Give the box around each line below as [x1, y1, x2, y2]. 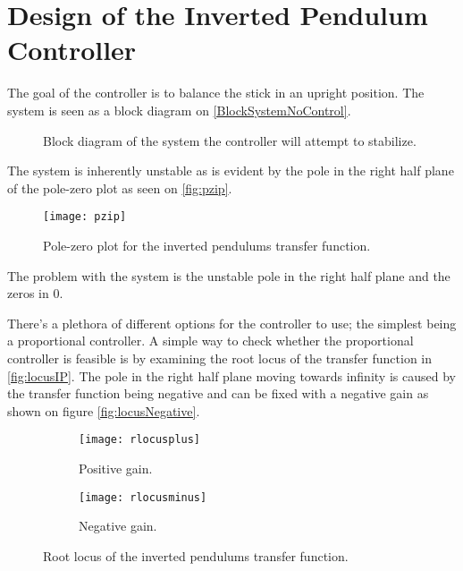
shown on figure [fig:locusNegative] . [7, 401, 200, 420]
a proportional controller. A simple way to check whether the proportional [7, 331, 414, 350]
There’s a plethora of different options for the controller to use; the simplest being [7, 313, 457, 332]
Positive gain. [79, 458, 153, 477]
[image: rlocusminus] [79, 490, 207, 504]
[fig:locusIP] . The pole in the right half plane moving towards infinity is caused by [7, 366, 456, 385]
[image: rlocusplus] [79, 433, 201, 447]
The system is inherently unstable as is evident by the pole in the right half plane [7, 161, 454, 180]
